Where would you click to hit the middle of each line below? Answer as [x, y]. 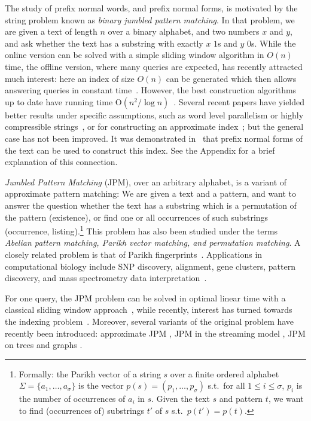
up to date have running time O [63, 101]
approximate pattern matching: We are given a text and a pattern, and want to [151, 193]
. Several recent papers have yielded [239, 101]
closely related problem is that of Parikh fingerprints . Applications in [134, 254]
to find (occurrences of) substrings [82, 410]
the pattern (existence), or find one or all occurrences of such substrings [137, 217]
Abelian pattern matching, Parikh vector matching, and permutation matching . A [153, 242]
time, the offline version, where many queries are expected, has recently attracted [154, 66]
